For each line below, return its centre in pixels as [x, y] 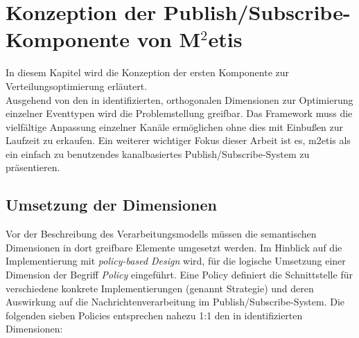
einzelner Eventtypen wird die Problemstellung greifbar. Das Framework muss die [179, 113]
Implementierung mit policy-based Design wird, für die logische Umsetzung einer [176, 261]
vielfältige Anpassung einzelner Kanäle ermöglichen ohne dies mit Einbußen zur [175, 126]
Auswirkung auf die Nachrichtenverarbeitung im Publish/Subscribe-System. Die [175, 302]
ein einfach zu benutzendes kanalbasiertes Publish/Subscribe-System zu [158, 153]
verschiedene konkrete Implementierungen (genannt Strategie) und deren [160, 288]
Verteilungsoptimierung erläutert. [77, 86]
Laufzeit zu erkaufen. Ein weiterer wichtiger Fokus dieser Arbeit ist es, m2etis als [178, 140]
